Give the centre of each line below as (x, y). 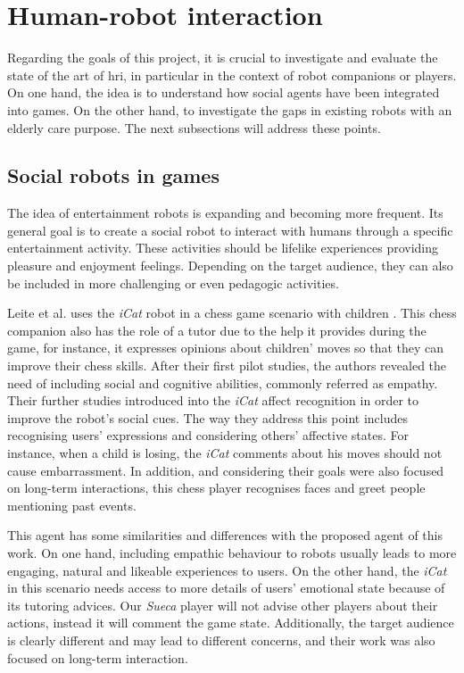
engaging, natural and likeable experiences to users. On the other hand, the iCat (227, 570)
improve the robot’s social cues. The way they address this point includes (208, 417)
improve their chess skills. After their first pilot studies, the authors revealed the (227, 366)
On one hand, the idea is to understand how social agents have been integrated (224, 92)
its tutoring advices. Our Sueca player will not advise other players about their (223, 605)
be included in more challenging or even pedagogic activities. (173, 282)
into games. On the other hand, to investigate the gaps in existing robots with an (230, 109)
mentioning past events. (72, 505)
